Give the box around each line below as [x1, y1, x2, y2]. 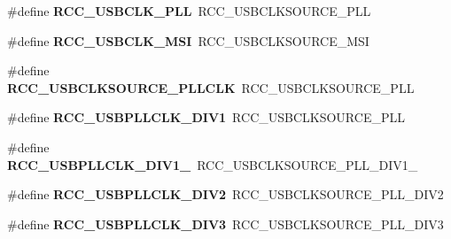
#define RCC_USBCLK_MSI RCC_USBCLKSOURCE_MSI [7, 31, 369, 50]
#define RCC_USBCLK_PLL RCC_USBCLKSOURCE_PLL [7, 2, 371, 19]
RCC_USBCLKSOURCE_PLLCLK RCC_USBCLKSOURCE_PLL [7, 78, 415, 96]
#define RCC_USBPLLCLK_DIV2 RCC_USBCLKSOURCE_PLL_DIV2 [7, 185, 444, 204]
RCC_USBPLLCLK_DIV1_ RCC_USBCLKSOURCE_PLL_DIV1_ [7, 155, 418, 173]
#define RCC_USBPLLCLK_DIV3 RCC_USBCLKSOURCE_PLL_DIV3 [7, 214, 444, 233]
